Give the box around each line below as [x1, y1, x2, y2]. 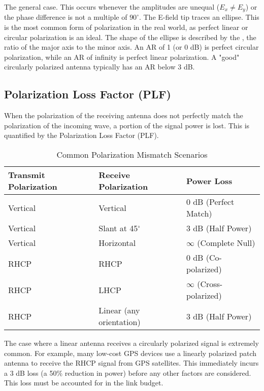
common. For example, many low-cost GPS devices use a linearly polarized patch [4, 347, 257, 358]
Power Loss [186, 174, 233, 187]
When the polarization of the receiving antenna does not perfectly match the [4, 110, 243, 121]
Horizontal [98, 237, 136, 248]
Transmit [8, 169, 45, 181]
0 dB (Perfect [186, 196, 235, 207]
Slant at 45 [98, 222, 138, 234]
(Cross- [197, 278, 223, 290]
